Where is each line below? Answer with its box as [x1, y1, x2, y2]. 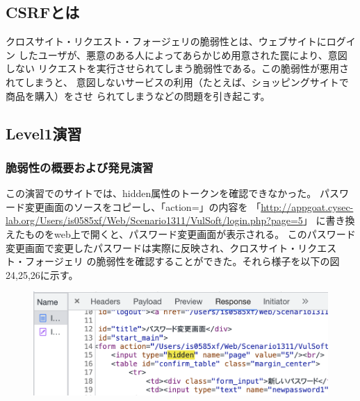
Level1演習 [6, 122, 82, 144]
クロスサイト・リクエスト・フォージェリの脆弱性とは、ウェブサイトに [6, 34, 327, 49]
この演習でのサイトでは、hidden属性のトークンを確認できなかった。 [6, 186, 317, 200]
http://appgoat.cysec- [261, 199, 354, 214]
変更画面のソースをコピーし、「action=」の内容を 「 [24, 199, 261, 214]
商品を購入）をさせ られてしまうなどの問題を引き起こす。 [6, 88, 270, 103]
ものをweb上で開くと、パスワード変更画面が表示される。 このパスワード [24, 226, 356, 241]
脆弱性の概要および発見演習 [6, 158, 154, 176]
